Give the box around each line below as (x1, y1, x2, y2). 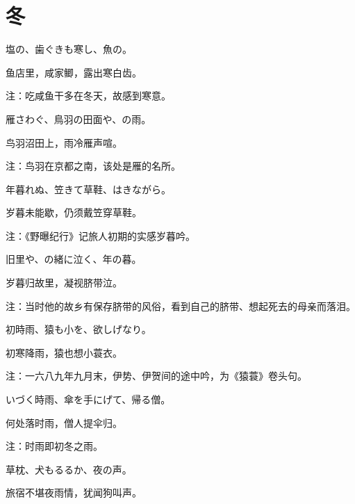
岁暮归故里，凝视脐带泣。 (6, 275, 122, 290)
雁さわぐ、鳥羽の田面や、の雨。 (6, 111, 151, 126)
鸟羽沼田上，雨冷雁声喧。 (6, 135, 122, 149)
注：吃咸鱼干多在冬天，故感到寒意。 (6, 88, 171, 103)
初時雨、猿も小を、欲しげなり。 (6, 322, 151, 336)
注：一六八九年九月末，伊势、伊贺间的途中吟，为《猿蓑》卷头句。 (6, 368, 307, 383)
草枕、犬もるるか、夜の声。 (6, 462, 132, 476)
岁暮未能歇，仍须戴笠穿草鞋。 (6, 205, 142, 220)
